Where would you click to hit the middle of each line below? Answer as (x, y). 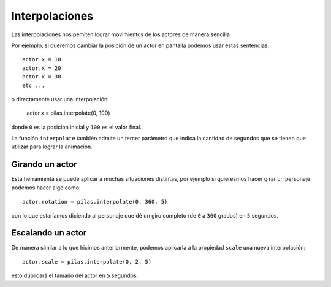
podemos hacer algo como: (46, 188)
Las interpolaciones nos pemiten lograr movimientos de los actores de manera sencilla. (121, 34)
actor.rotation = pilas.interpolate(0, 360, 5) (95, 202)
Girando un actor (44, 165)
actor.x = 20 (42, 68)
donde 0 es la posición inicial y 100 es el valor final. (77, 127)
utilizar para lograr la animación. (52, 147)
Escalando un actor (49, 233)
